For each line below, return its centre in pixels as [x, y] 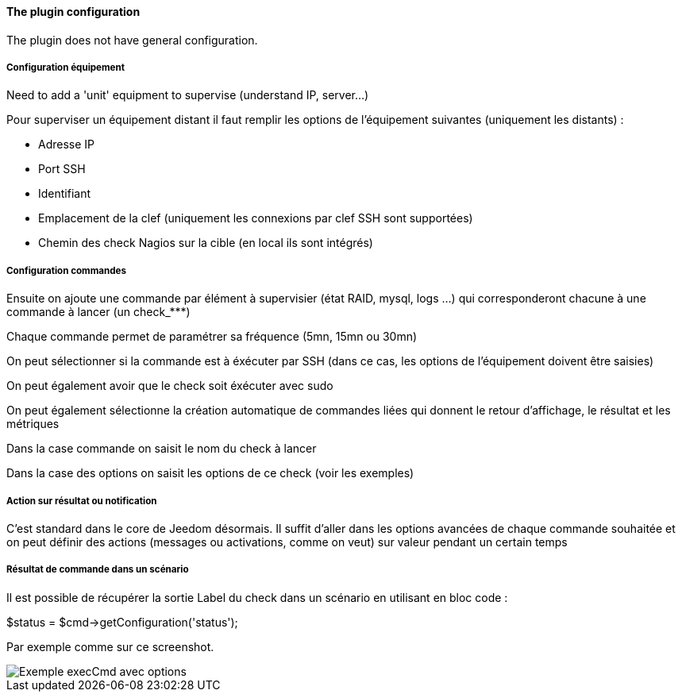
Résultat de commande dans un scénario [98, 570]
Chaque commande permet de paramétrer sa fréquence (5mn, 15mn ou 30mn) [212, 337]
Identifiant [65, 194]
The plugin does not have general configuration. [132, 40]
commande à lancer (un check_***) [98, 312]
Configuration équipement [66, 67]
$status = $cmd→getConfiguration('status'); [122, 622]
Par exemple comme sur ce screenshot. [110, 646]
